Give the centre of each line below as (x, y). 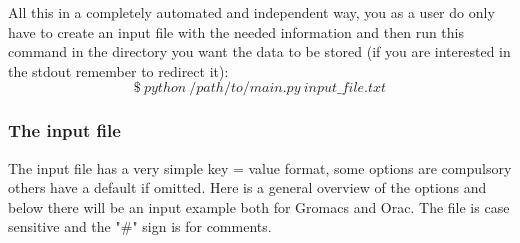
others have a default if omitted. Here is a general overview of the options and (247, 187)
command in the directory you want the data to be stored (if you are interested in (259, 51)
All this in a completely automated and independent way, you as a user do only (251, 12)
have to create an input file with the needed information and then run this (236, 31)
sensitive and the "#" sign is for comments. (140, 226)
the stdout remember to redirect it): (118, 70)
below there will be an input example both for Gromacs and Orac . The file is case (259, 206)
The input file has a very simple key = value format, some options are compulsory (260, 167)
